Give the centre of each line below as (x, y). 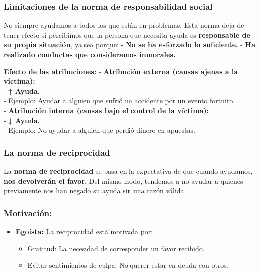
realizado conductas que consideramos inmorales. (90, 54)
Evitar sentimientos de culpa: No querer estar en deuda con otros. (128, 265)
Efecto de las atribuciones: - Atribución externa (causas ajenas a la (121, 71)
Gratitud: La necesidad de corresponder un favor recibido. (116, 248)
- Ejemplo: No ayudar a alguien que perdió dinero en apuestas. (100, 130)
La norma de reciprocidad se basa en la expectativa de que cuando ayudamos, (128, 170)
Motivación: (28, 212)
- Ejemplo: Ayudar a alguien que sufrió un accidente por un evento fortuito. (120, 101)
